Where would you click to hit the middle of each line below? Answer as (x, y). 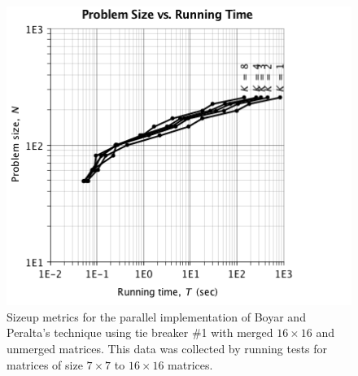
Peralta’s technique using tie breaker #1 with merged (140, 332)
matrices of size (45, 364)
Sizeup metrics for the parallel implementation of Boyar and (156, 316)
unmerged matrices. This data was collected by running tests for (167, 349)
